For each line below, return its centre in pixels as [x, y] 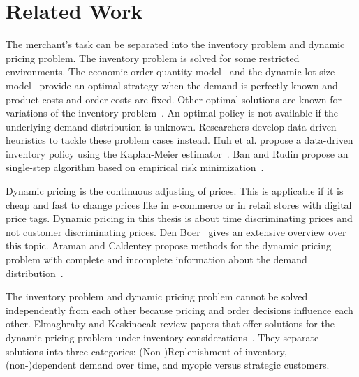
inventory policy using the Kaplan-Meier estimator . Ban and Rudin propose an [177, 153]
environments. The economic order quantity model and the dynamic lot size [170, 72]
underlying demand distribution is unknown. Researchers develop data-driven [171, 126]
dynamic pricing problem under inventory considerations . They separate [162, 337]
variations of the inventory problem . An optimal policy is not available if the [172, 113]
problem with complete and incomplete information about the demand [156, 259]
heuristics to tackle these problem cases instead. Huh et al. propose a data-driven [179, 140]
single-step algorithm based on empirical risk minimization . [135, 167]
